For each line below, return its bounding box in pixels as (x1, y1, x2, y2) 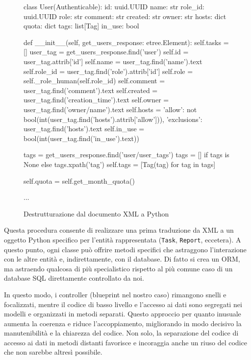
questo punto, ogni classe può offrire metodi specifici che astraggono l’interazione (4, 244, 247, 254)
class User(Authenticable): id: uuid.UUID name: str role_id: (24, 1, 204, 11)
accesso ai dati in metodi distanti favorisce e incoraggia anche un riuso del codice (4, 337, 247, 347)
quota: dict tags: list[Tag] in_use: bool (24, 21, 139, 31)
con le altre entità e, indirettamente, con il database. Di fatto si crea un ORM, (4, 254, 240, 264)
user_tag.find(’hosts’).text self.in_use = (24, 123, 145, 134)
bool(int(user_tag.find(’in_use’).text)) (24, 133, 139, 143)
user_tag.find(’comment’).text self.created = (24, 85, 158, 95)
